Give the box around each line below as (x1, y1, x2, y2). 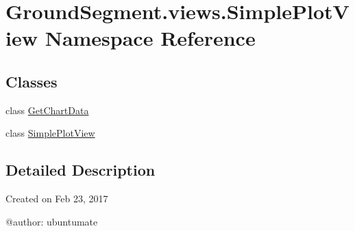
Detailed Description (5, 159, 156, 180)
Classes (5, 70, 58, 92)
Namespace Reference (45, 24, 256, 52)
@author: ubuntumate (5, 214, 98, 228)
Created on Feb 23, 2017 (5, 191, 108, 206)
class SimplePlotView (5, 126, 95, 140)
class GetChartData (5, 103, 89, 117)
